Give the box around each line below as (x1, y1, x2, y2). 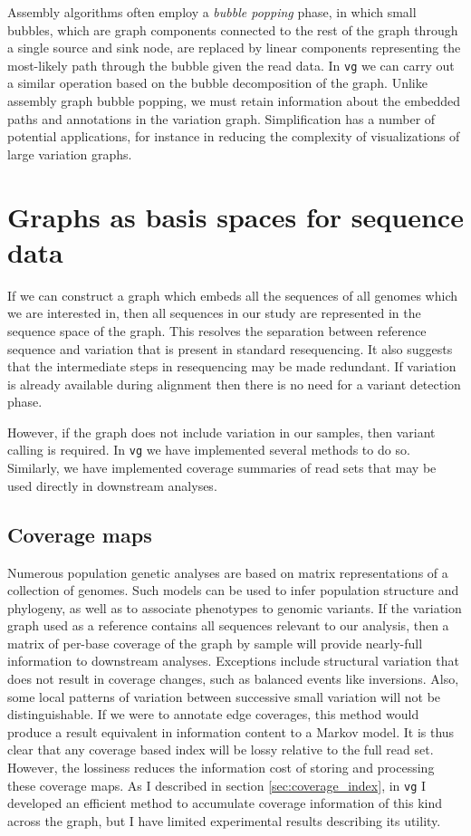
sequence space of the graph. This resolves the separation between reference (7, 321, 427, 340)
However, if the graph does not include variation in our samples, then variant (7, 422, 436, 441)
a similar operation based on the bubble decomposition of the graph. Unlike (7, 73, 428, 92)
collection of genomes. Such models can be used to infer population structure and (7, 581, 459, 600)
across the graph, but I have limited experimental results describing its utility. (7, 811, 441, 830)
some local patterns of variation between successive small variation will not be (7, 687, 441, 706)
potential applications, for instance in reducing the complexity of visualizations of (7, 127, 460, 146)
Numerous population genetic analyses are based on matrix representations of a (7, 562, 448, 581)
